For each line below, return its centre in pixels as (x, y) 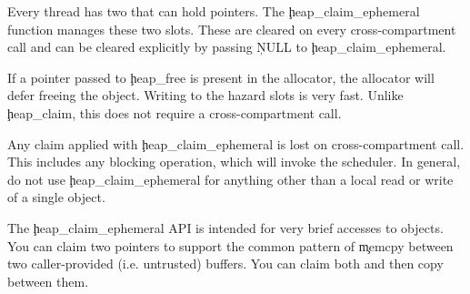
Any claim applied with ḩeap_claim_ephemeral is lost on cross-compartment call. (236, 143)
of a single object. (56, 197)
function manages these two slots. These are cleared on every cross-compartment (232, 29)
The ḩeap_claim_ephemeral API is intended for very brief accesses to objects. (225, 227)
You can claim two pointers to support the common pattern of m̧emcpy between (230, 245)
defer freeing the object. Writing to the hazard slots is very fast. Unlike (205, 95)
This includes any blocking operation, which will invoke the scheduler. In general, (234, 162)
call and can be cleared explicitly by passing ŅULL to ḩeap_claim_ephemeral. (227, 47)
